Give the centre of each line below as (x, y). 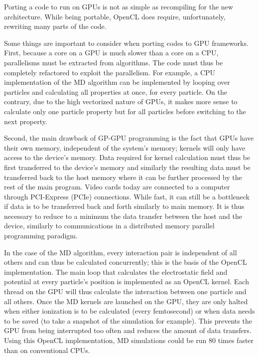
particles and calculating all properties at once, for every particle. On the (116, 91)
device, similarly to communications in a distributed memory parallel (109, 226)
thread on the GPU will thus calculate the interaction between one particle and (125, 291)
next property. (26, 121)
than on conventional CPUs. (47, 350)
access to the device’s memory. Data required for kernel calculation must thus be (127, 157)
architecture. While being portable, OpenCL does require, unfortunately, (115, 16)
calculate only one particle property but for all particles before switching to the (125, 111)
